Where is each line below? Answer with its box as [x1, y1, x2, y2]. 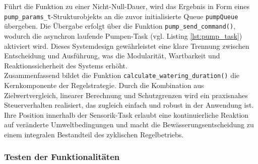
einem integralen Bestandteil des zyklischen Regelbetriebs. [4, 129, 184, 139]
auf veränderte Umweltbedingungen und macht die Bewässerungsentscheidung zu [4, 119, 254, 130]
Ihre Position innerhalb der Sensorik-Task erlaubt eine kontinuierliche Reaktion [4, 109, 249, 120]
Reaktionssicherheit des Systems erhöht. [4, 60, 127, 70]
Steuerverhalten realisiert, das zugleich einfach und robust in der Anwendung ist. [4, 100, 254, 110]
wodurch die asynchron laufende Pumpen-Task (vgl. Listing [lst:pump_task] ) [4, 30, 242, 41]
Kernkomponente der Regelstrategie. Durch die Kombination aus [4, 79, 204, 90]
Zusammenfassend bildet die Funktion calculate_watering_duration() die [4, 70, 240, 80]
